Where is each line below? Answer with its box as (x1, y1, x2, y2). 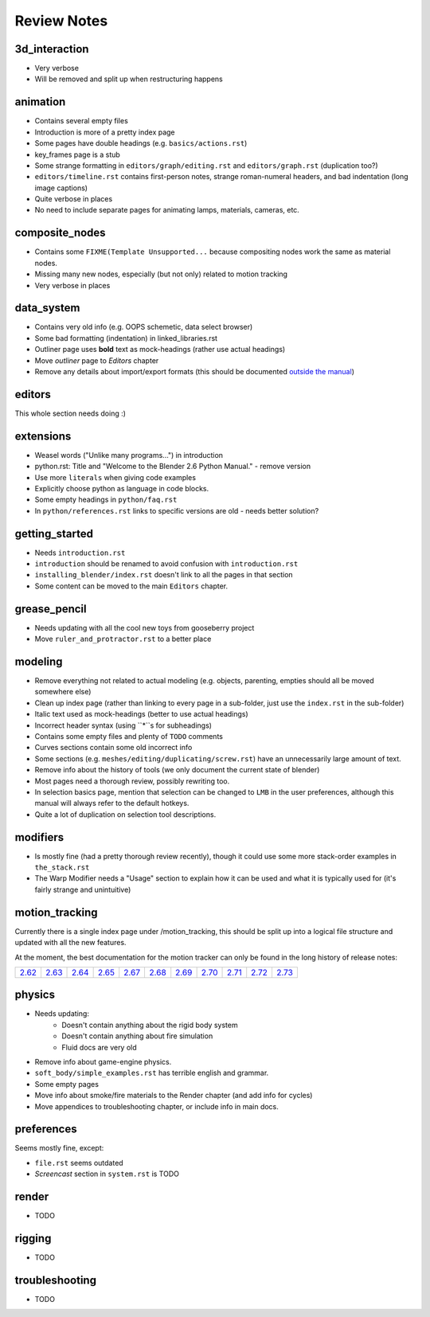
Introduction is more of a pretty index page (34, 127, 175, 137)
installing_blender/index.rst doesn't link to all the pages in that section (34, 570, 294, 580)
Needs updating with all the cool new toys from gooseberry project (34, 623, 255, 632)
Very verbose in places (34, 280, 111, 290)
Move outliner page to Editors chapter (34, 355, 159, 365)
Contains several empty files (34, 116, 129, 126)
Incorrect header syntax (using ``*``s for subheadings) (34, 721, 213, 730)
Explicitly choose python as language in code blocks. (34, 484, 209, 494)
